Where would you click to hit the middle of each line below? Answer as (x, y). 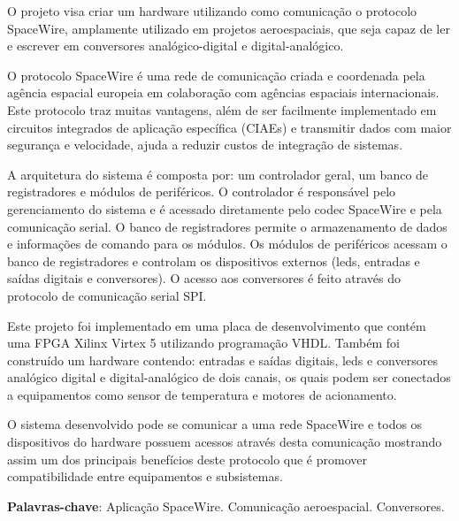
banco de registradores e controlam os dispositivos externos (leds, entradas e (214, 260)
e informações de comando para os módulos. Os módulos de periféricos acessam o (227, 244)
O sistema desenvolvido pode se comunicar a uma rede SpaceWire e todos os (215, 424)
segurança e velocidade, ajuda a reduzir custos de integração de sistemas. (205, 145)
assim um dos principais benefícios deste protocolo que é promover (187, 459)
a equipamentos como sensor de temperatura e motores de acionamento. (202, 394)
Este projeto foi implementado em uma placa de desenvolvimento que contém (217, 325)
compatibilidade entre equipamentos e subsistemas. (145, 476)
